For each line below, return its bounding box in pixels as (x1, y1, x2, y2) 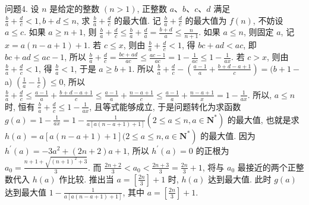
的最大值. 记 (114, 14, 161, 26)
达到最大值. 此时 (207, 172, 272, 185)
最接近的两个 (237, 160, 288, 173)
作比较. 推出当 (59, 172, 114, 185)
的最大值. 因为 (200, 129, 256, 141)
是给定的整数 (49, 2, 100, 14)
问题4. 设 (5, 2, 39, 14)
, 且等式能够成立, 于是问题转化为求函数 (89, 100, 241, 112)
